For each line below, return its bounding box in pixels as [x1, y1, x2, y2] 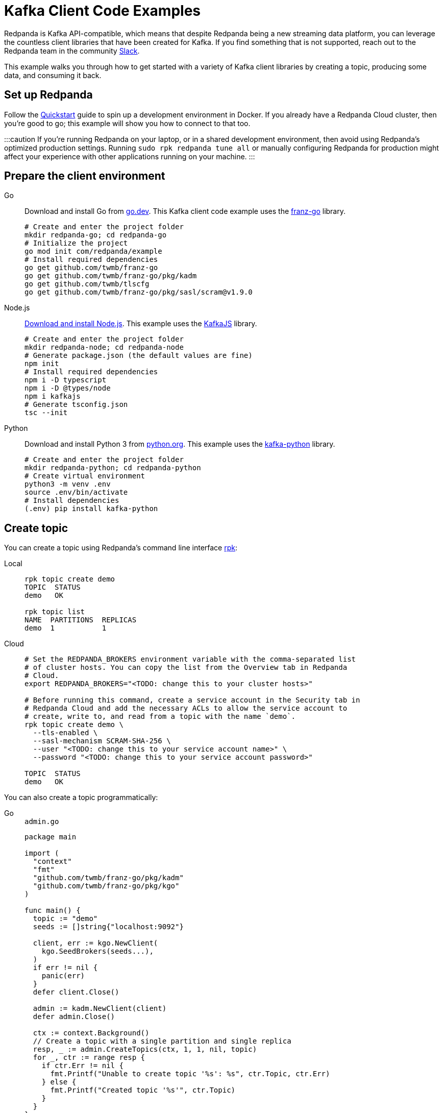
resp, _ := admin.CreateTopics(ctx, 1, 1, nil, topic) [33, 1045, 257, 1054]
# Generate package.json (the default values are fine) [24, 351, 253, 360]
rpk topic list [24, 608, 85, 616]
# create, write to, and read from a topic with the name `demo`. [24, 712, 296, 721]
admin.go [24, 817, 59, 826]
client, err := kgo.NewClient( [33, 939, 158, 948]
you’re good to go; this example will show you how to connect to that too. [4, 118, 251, 128]
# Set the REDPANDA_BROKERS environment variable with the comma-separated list [24, 655, 356, 664]
